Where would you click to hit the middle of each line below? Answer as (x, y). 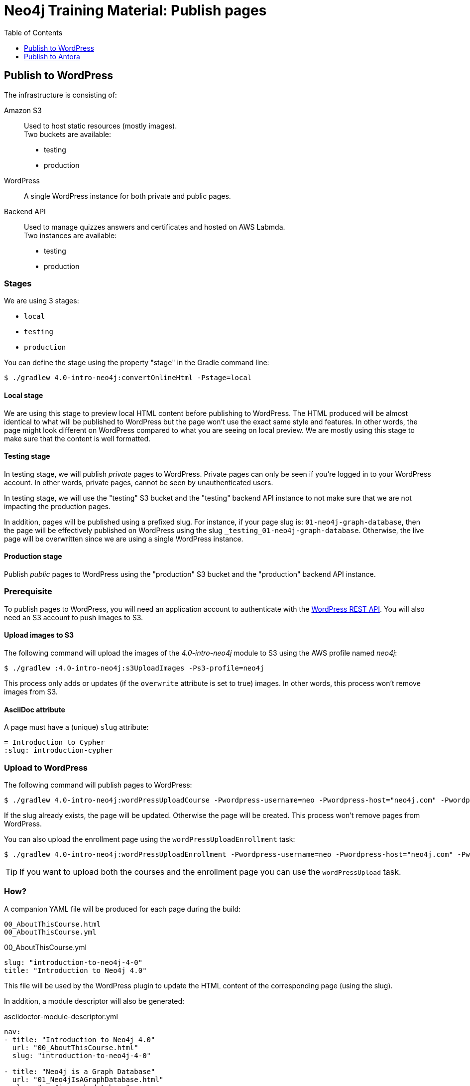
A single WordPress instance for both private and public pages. (127, 196)
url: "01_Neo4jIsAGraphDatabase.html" (88, 1079)
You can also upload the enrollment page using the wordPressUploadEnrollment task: (150, 839)
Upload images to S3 (39, 635)
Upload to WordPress (46, 767)
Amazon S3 (23, 110)
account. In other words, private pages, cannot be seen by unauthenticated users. (139, 482)
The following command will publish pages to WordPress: (98, 785)
